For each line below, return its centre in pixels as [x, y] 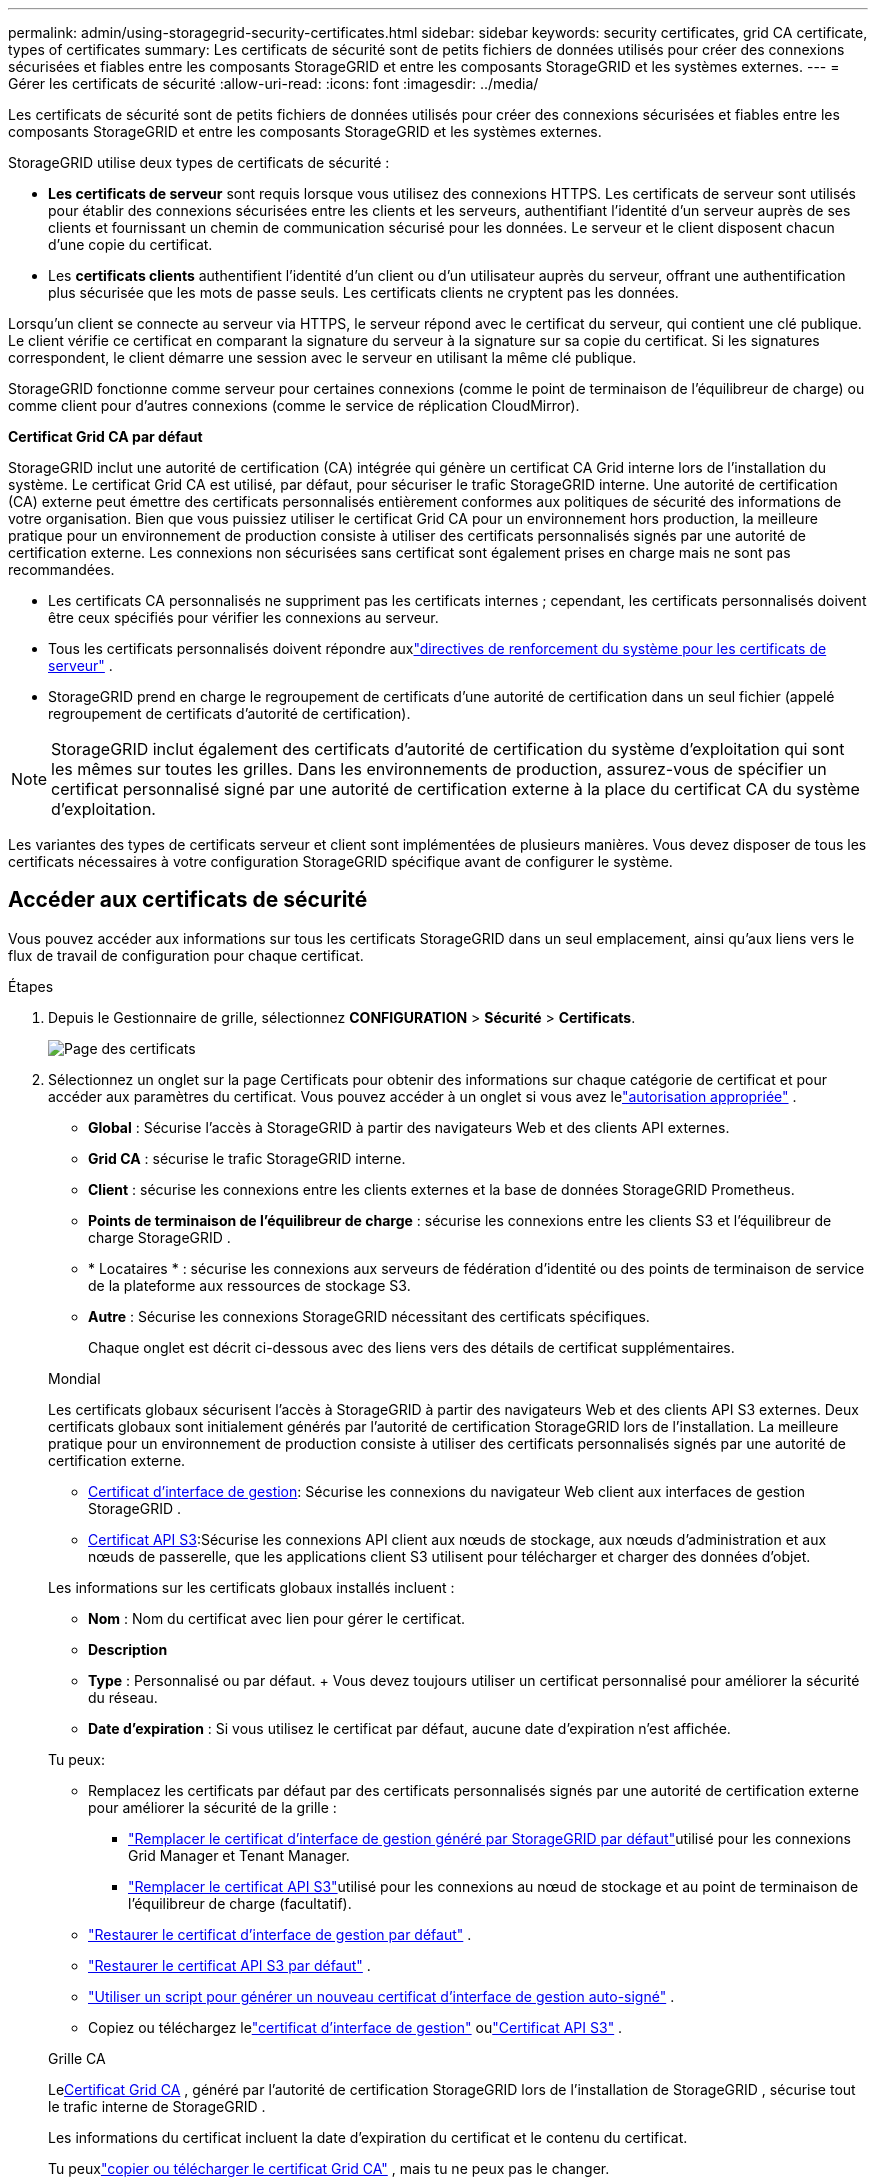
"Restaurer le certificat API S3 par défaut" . [229, 1965]
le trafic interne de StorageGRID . [157, 2106]
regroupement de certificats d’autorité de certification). [229, 713]
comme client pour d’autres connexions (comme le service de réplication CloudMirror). [294, 405]
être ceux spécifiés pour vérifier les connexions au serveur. [243, 617]
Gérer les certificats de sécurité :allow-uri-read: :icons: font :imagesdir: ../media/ [273, 83]
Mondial [74, 1378]
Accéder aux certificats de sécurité [188, 900]
